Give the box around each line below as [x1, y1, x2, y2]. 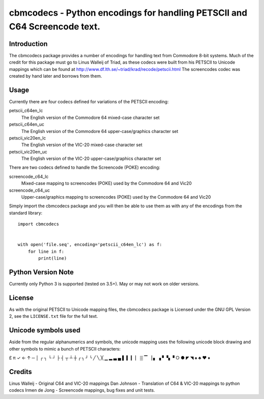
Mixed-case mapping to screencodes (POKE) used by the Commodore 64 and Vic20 [21, 180, 192, 186]
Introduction [9, 40, 48, 48]
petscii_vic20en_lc [9, 135, 46, 141]
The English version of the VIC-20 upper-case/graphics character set [21, 155, 161, 161]
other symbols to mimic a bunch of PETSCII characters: [9, 346, 121, 352]
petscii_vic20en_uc [9, 149, 47, 155]
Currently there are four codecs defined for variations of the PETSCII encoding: [9, 98, 169, 105]
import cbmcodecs [18, 222, 59, 227]
